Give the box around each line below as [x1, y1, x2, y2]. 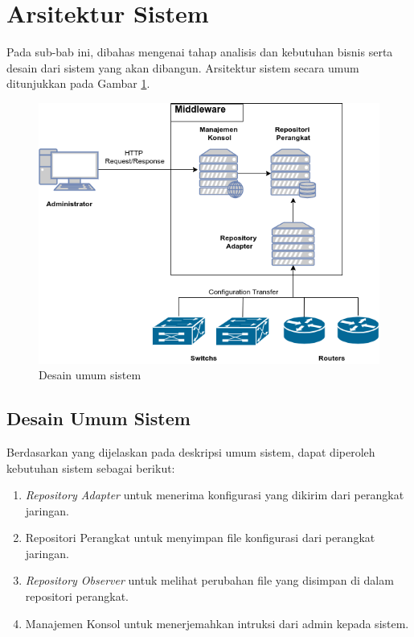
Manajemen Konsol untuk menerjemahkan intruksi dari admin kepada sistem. [25, 614, 409, 631]
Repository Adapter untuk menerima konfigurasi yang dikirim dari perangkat [25, 486, 404, 503]
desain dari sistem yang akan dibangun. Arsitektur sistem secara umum [6, 59, 359, 76]
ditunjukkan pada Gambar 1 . [6, 75, 150, 92]
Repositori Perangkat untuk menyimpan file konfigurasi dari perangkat [25, 529, 375, 546]
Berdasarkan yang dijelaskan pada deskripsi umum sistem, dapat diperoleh [6, 443, 375, 460]
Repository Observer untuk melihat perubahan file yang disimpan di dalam [25, 572, 394, 589]
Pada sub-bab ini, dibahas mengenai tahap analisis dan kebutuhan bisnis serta [6, 43, 393, 60]
